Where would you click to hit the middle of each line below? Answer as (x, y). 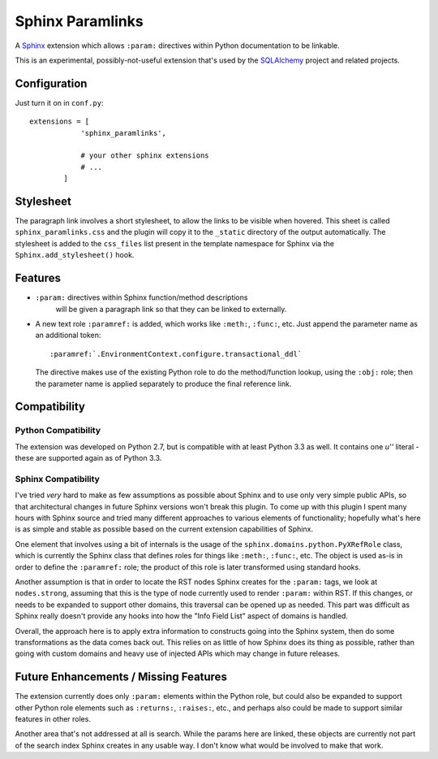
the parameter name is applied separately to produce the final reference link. (163, 384)
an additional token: (68, 335)
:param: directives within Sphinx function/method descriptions (142, 297)
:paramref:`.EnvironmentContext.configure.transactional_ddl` (176, 354)
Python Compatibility (58, 431)
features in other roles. (53, 718)
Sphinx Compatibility (58, 479)
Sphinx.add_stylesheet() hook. (75, 255)
